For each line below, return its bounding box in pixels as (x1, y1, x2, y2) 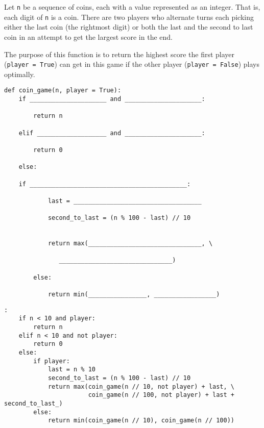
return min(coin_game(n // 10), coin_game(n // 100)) (47, 417, 235, 424)
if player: (33, 357, 70, 365)
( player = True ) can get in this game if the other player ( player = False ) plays (4, 59, 259, 69)
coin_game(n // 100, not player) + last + (88, 391, 235, 399)
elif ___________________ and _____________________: (18, 129, 205, 137)
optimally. (4, 68, 35, 79)
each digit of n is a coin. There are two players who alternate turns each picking (4, 11, 254, 22)
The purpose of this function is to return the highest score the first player (4, 48, 235, 59)
